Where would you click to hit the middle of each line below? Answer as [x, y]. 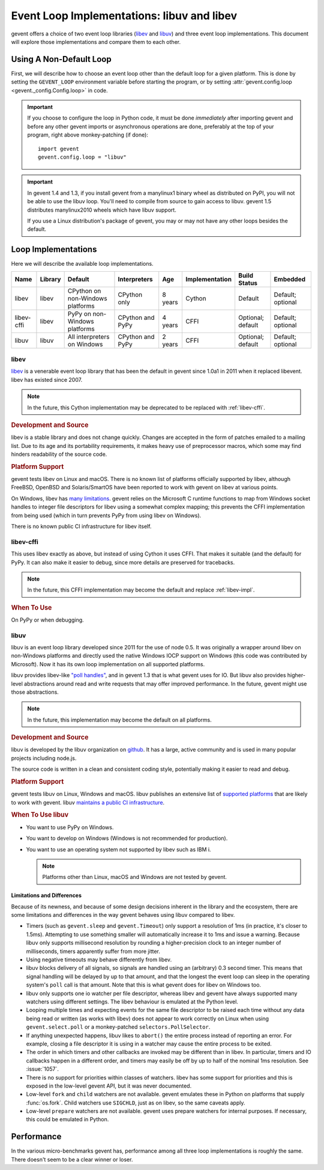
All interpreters [88, 337]
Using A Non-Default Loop [61, 59]
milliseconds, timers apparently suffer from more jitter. [93, 951]
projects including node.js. [44, 758]
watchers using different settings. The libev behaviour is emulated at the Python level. [132, 1002]
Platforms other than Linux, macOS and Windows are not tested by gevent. [135, 877]
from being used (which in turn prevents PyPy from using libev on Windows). [106, 515]
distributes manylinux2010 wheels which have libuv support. [102, 210]
